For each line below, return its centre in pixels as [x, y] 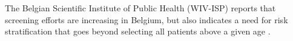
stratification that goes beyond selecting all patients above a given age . [138, 31]
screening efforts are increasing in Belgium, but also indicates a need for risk [146, 19]
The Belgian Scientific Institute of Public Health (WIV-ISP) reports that [140, 8]
